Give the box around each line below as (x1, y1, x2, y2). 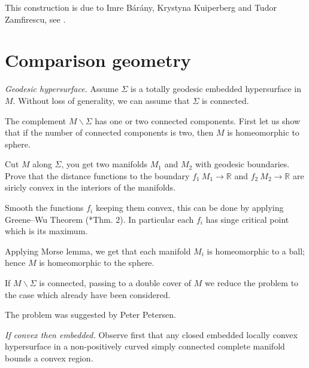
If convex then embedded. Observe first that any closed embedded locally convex (5, 328, 298, 341)
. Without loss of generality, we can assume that (13, 94, 190, 106)
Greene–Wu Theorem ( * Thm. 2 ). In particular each (5, 213, 194, 225)
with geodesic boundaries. (195, 158, 290, 170)
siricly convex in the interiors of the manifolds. (5, 181, 176, 194)
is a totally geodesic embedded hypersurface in (131, 82, 301, 95)
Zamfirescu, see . (5, 13, 66, 25)
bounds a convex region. (5, 352, 93, 364)
